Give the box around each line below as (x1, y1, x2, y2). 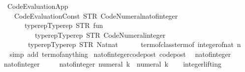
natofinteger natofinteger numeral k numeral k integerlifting (3, 58, 222, 69)
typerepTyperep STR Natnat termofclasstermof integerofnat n (28, 39, 241, 49)
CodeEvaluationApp (7, 1, 68, 11)
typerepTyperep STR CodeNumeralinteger (34, 29, 166, 40)
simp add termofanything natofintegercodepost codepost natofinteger (9, 48, 231, 59)
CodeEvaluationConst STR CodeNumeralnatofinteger (14, 10, 178, 21)
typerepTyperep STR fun (24, 20, 103, 30)
